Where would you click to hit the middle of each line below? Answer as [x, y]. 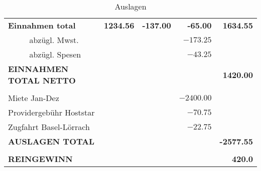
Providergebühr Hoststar [51, 112]
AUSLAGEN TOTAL [51, 141]
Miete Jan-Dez [34, 98]
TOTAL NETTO [42, 80]
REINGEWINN [40, 159]
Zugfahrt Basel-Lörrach [49, 127]
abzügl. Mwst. [54, 40]
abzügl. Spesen [55, 54]
